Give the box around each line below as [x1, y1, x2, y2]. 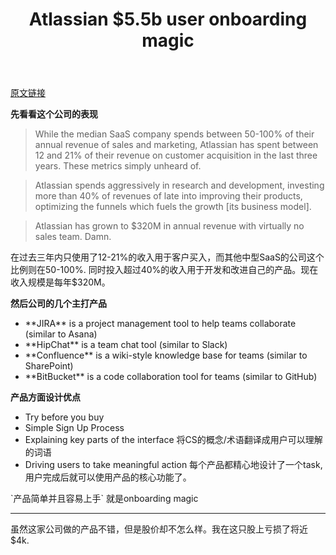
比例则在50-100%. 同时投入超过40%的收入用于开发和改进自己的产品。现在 [10, 264, 319, 276]
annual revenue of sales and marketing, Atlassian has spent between [34, 139, 319, 151]
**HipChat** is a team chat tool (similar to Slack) [24, 339, 228, 351]
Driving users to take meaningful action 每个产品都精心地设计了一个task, [24, 459, 323, 471]
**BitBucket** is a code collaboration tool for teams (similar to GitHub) [24, 371, 318, 383]
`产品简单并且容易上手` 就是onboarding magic [10, 493, 199, 505]
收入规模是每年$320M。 [10, 276, 111, 288]
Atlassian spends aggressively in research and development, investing [34, 179, 325, 192]
